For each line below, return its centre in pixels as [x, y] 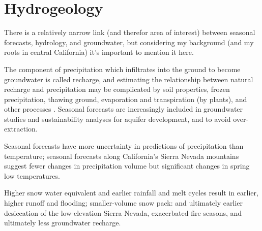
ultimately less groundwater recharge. [63, 223]
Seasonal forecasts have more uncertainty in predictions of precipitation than [124, 146]
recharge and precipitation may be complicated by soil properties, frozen [117, 89]
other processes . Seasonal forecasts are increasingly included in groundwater [124, 109]
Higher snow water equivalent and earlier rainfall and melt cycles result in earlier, [131, 193]
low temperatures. [32, 175]
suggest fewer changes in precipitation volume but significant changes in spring [127, 166]
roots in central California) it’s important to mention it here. [99, 52]
